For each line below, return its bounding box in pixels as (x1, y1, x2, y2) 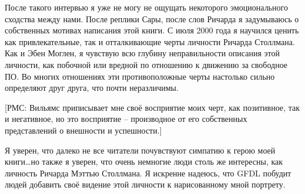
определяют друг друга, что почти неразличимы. (5, 81, 179, 94)
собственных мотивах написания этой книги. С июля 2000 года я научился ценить (5, 24, 299, 36)
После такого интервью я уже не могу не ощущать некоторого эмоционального (5, 1, 288, 13)
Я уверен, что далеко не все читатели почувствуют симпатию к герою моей (5, 144, 276, 156)
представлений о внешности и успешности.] (5, 124, 162, 136)
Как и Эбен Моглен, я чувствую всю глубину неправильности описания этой (5, 47, 280, 59)
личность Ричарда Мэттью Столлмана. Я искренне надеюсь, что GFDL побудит (5, 166, 291, 179)
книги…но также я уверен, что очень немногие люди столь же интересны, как (5, 155, 283, 168)
